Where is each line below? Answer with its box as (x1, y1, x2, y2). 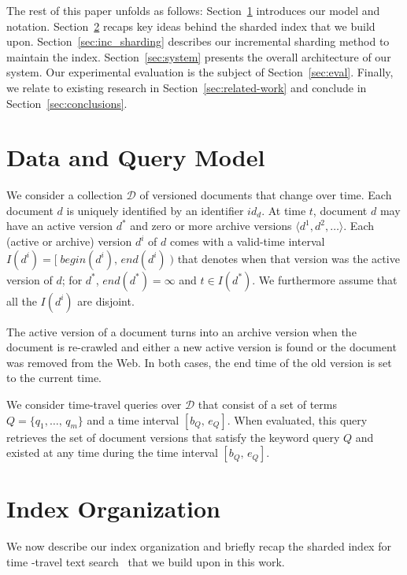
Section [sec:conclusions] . (6, 95, 128, 111)
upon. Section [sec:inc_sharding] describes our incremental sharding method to (6, 33, 390, 50)
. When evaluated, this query (227, 411, 368, 428)
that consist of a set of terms (198, 396, 337, 413)
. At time (261, 202, 306, 218)
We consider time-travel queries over (6, 396, 182, 413)
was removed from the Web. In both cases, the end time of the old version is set (6, 354, 392, 370)
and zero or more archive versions (130, 217, 292, 234)
